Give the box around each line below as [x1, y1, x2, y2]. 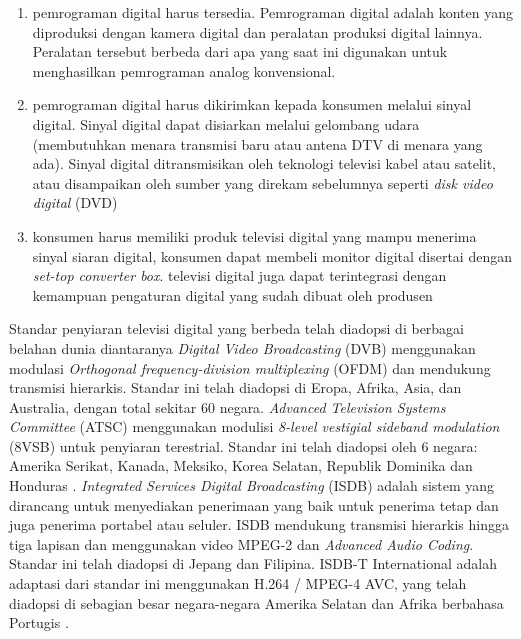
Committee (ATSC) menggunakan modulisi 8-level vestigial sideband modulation [9, 416, 500, 437]
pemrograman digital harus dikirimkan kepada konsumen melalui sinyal [32, 94, 472, 115]
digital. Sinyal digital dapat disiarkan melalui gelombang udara [32, 113, 420, 134]
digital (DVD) [32, 192, 118, 213]
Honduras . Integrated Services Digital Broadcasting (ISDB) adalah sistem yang [9, 475, 495, 496]
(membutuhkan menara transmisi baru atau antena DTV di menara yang [32, 133, 483, 154]
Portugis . [9, 612, 69, 633]
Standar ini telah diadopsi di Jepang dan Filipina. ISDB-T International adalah [9, 553, 497, 574]
